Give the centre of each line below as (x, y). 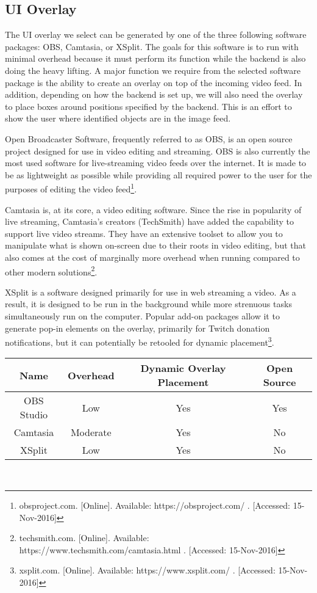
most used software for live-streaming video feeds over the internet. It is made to (156, 163)
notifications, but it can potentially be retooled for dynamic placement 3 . (140, 341)
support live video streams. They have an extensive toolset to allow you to (144, 233)
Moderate (91, 432)
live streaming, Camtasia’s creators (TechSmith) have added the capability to (150, 221)
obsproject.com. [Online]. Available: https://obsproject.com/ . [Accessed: (155, 505)
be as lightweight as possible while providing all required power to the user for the (158, 174)
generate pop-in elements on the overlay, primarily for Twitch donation (137, 328)
